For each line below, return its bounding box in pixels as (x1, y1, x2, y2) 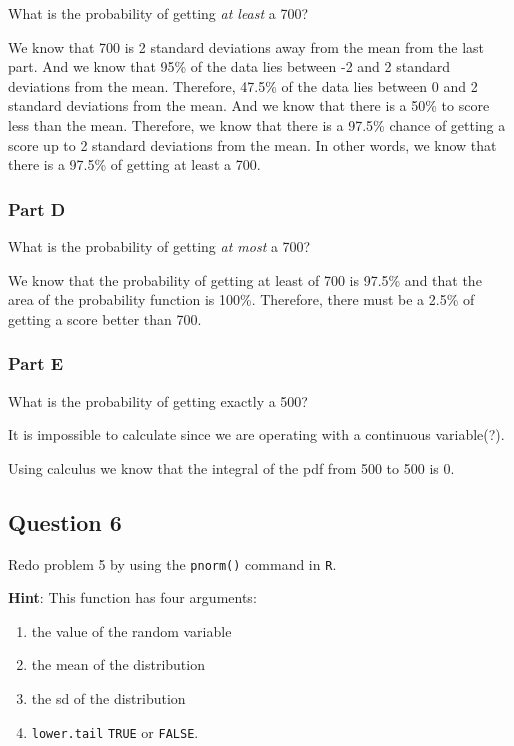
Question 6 (8, 506, 122, 537)
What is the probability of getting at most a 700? (8, 235, 311, 256)
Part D (8, 196, 66, 221)
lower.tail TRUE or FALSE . (31, 721, 199, 742)
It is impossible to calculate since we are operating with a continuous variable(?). (8, 424, 505, 445)
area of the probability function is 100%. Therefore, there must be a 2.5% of (8, 289, 475, 310)
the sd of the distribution (31, 687, 186, 708)
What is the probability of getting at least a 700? (8, 3, 309, 23)
